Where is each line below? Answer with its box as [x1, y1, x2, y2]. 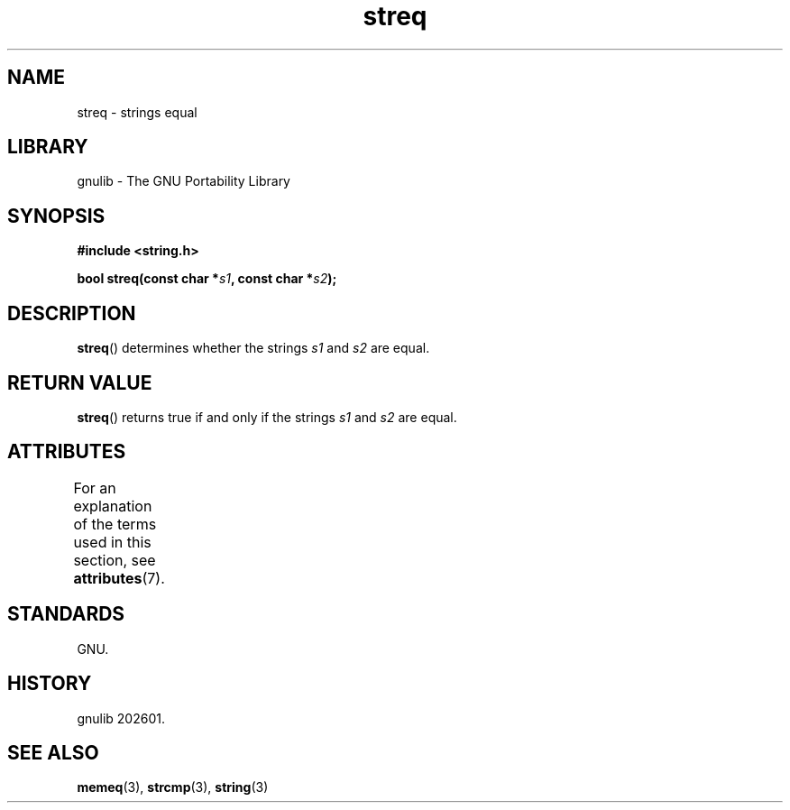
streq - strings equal [77, 104, 197, 120]
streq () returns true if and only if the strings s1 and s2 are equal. [77, 409, 457, 425]
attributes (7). [73, 568, 165, 587]
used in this [73, 532, 152, 551]
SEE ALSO [7, 741, 99, 764]
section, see [73, 550, 156, 569]
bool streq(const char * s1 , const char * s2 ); [77, 271, 337, 287]
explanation [73, 496, 152, 515]
